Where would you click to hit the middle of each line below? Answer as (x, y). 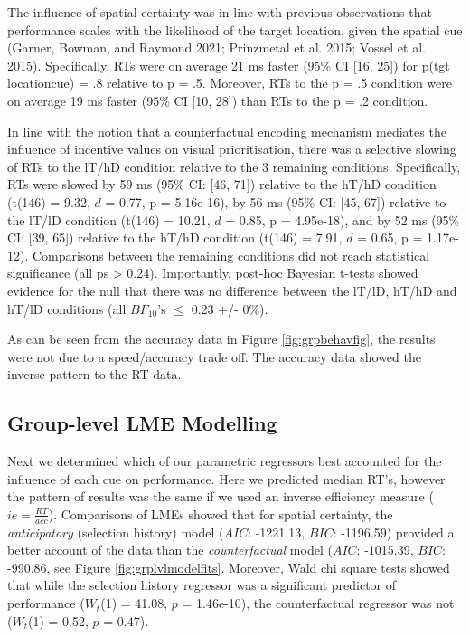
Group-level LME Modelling (142, 423)
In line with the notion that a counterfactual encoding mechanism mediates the (227, 131)
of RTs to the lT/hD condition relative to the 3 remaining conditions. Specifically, (234, 166)
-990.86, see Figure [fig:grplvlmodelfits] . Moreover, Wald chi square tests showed (229, 567)
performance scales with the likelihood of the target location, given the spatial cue (235, 29)
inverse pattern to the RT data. (94, 374)
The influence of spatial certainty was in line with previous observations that (220, 12)
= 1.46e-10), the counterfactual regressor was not (318, 603)
